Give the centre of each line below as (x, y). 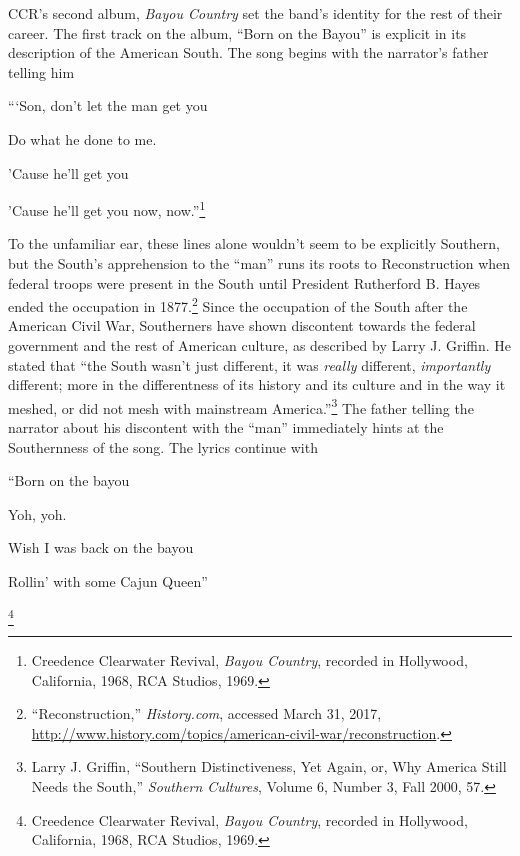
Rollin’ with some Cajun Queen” (108, 581)
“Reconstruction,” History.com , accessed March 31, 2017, (206, 713)
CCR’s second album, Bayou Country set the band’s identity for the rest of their (255, 13)
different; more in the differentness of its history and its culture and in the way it (257, 384)
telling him (41, 71)
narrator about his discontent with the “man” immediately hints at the (226, 427)
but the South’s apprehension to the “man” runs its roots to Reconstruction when (259, 263)
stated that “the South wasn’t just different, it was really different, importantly (249, 364)
